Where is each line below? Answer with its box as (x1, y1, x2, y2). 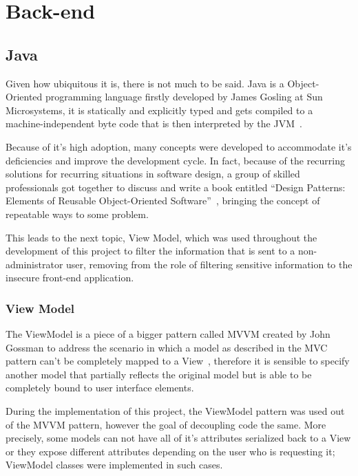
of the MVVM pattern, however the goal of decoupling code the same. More (6, 417, 326, 431)
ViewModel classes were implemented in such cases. (6, 457, 223, 472)
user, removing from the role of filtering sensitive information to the (66, 257, 352, 271)
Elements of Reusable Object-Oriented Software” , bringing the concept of (6, 193, 320, 208)
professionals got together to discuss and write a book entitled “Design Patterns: (6, 180, 346, 194)
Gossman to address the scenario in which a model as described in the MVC (6, 340, 328, 354)
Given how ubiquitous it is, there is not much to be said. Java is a (6, 76, 284, 90)
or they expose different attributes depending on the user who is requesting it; (6, 444, 335, 458)
